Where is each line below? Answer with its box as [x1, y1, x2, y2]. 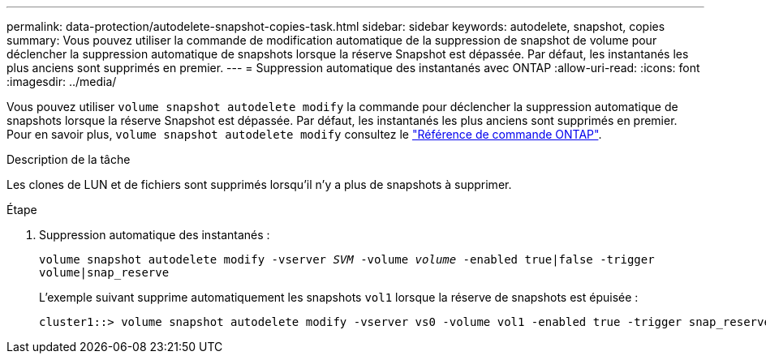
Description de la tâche [6, 152, 131, 166]
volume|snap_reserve [39, 266, 170, 279]
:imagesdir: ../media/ [6, 75, 117, 88]
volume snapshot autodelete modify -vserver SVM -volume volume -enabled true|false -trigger [39, 253, 655, 266]
